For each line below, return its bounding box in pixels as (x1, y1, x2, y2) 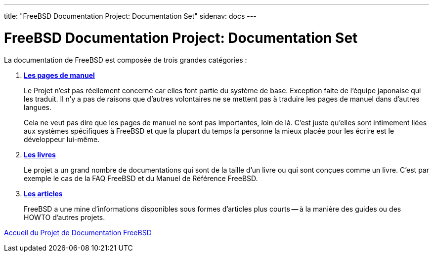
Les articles (24, 189, 63, 198)
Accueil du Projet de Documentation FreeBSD (4, 228, 152, 237)
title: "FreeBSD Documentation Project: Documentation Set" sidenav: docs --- (4, 12, 257, 20)
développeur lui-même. (24, 135, 100, 144)
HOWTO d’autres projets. (24, 213, 105, 221)
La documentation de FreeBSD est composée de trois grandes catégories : (4, 55, 247, 64)
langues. (24, 103, 51, 111)
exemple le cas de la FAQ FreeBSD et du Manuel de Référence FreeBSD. (24, 174, 258, 183)
